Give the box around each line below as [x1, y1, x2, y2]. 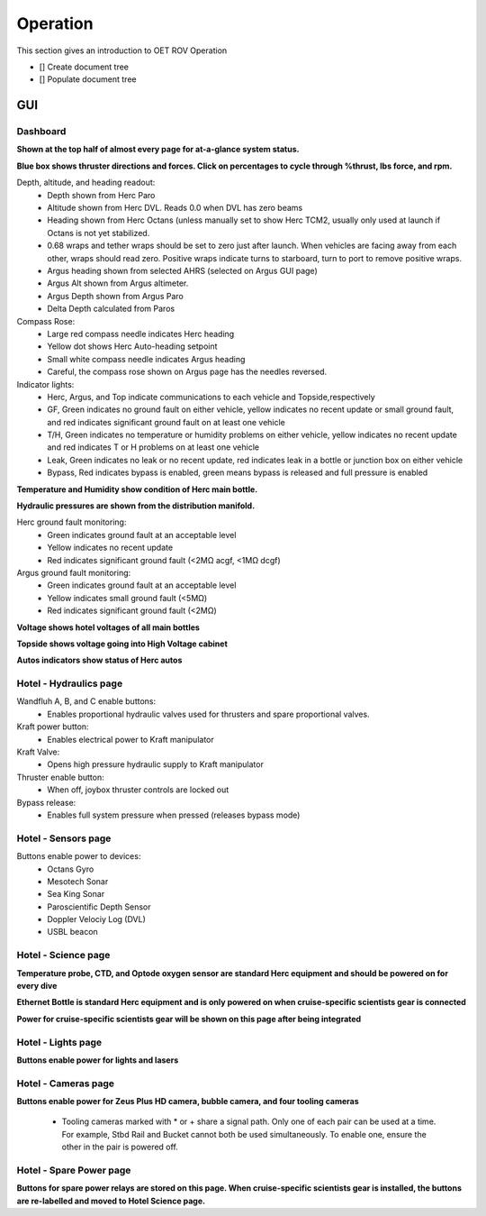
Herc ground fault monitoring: [16, 517, 127, 527]
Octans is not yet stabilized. [47, 227, 150, 238]
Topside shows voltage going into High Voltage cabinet [16, 638, 229, 649]
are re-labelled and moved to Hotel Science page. [16, 1195, 206, 1206]
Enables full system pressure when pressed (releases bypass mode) [47, 809, 301, 820]
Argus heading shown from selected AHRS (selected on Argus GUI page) [47, 266, 319, 276]
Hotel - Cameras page [16, 1077, 114, 1090]
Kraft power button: [16, 721, 89, 732]
